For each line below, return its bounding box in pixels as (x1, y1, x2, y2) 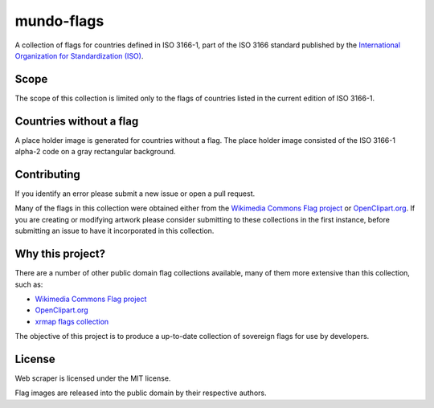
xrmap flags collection (35, 316, 109, 326)
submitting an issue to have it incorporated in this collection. (14, 226, 215, 236)
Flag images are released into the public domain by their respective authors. (14, 388, 267, 398)
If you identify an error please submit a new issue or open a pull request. (14, 189, 256, 198)
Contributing (14, 167, 80, 181)
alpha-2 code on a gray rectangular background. (14, 147, 176, 157)
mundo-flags (14, 12, 104, 30)
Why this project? (14, 247, 106, 261)
